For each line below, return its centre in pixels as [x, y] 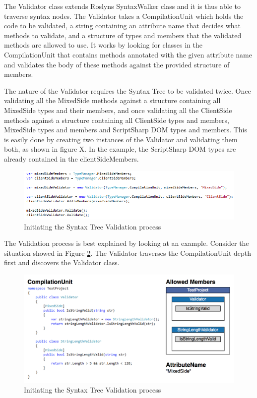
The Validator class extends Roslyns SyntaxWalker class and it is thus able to [122, 6]
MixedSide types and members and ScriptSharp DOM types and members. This [126, 130]
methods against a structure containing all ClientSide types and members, [117, 120]
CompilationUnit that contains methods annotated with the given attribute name [128, 54]
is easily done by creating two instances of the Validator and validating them [121, 139]
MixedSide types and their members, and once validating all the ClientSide [118, 110]
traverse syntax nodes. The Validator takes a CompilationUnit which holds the [124, 16]
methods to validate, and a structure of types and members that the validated [123, 35]
